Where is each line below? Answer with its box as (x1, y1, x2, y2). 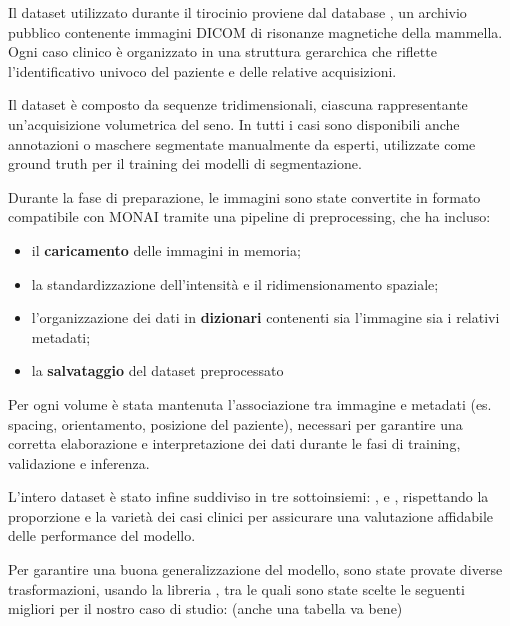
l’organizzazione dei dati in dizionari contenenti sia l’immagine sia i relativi (31, 307, 500, 328)
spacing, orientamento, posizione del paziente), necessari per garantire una (8, 413, 463, 434)
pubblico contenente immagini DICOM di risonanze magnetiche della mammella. (8, 21, 503, 42)
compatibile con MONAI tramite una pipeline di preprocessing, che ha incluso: (8, 206, 491, 227)
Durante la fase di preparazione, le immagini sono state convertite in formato (8, 186, 481, 207)
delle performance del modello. (8, 525, 196, 546)
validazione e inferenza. (8, 452, 150, 473)
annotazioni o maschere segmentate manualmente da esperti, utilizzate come (8, 133, 476, 154)
